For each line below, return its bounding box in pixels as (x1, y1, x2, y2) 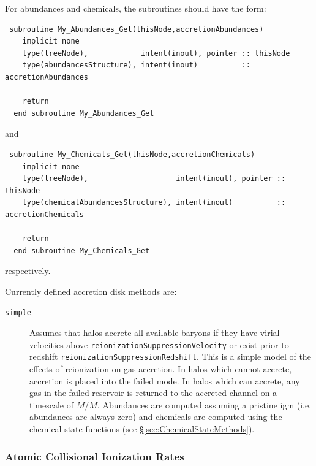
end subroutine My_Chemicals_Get (13, 246, 150, 255)
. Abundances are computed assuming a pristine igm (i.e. (97, 398, 312, 411)
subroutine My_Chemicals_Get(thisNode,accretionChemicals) (9, 150, 255, 159)
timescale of (29, 398, 74, 411)
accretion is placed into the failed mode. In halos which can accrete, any (29, 374, 300, 387)
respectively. (5, 264, 51, 277)
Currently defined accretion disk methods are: (5, 285, 177, 297)
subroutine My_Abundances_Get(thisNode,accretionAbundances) (9, 25, 264, 34)
